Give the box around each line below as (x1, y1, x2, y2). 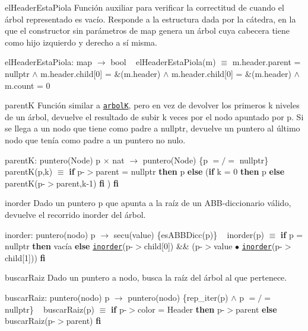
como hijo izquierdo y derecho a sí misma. (5, 36, 157, 48)
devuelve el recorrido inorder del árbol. (5, 208, 146, 220)
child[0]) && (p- (144, 240, 203, 252)
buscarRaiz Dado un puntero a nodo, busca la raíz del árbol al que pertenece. (5, 271, 287, 284)
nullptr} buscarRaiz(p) (5, 303, 94, 315)
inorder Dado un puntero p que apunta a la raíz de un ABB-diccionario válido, (5, 197, 291, 209)
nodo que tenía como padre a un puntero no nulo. (5, 134, 186, 146)
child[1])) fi (5, 251, 46, 263)
